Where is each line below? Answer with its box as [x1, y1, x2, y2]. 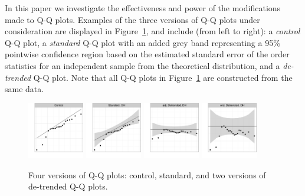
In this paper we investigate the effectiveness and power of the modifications [5, 2, 281, 14]
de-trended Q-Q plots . [28, 180, 108, 192]
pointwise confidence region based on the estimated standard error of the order [5, 48, 290, 60]
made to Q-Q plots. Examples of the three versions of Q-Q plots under [5, 13, 260, 25]
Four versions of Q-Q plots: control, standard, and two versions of [28, 168, 266, 181]
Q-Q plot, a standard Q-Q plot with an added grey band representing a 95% [5, 36, 280, 48]
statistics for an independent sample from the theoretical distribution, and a [5, 59, 280, 71]
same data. [5, 83, 44, 95]
